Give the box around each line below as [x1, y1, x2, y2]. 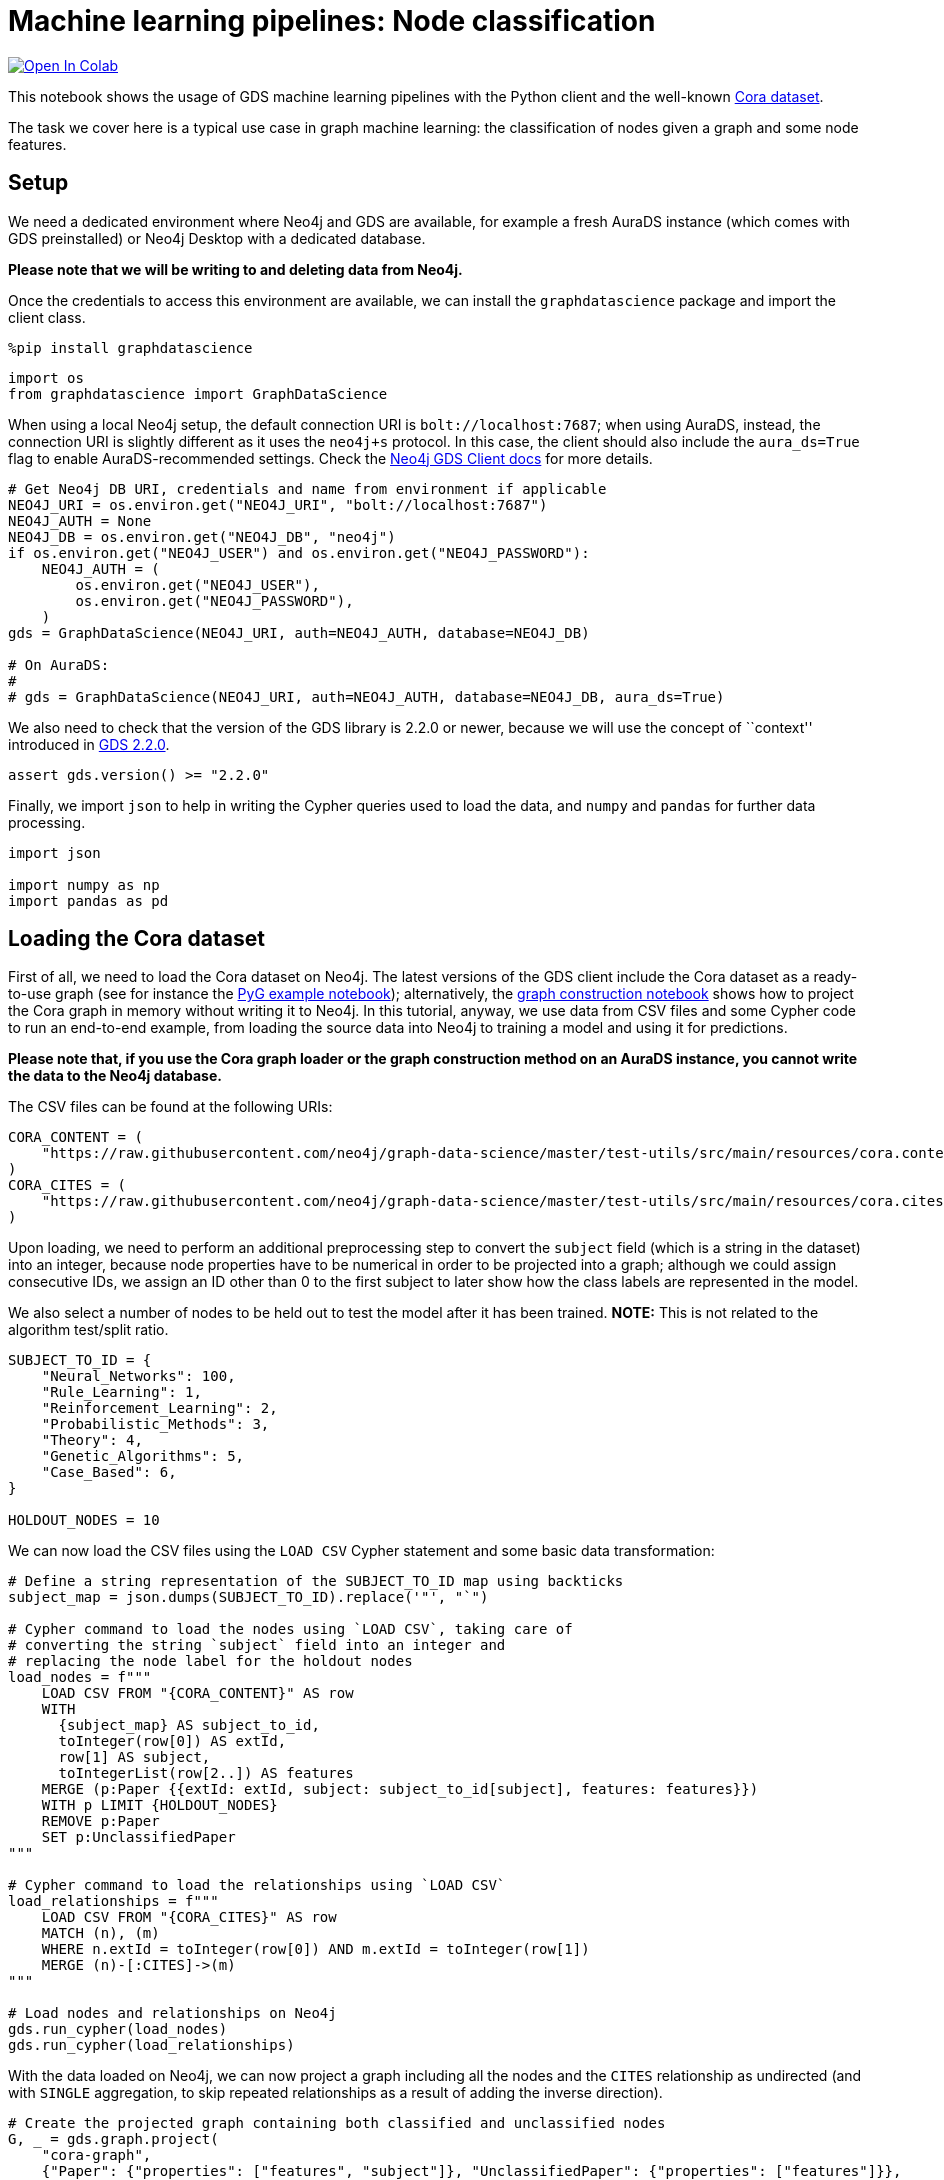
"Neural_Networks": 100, [41, 1368, 236, 1385]
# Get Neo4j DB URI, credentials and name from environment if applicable [8, 480, 607, 497]
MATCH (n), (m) [41, 1925, 160, 1942]
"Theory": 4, [41, 1432, 143, 1449]
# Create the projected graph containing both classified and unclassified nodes [8, 2115, 666, 2132]
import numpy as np [8, 876, 160, 893]
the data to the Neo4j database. [8, 1067, 222, 1085]
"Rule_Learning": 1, [41, 1384, 202, 1401]
